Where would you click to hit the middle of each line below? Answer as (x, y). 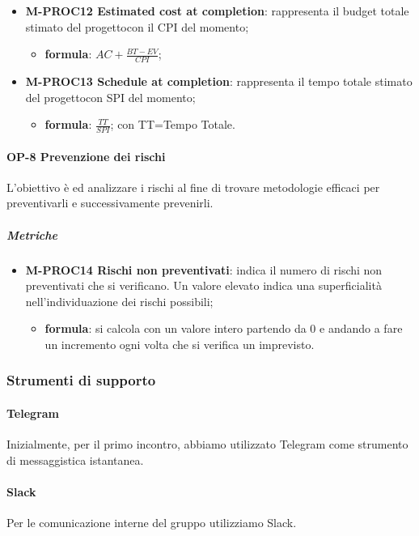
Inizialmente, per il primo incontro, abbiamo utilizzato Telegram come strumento (207, 444)
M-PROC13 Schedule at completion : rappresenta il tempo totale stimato (219, 81)
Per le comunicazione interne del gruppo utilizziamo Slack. (152, 523)
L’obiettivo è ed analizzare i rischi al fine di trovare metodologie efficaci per (193, 187)
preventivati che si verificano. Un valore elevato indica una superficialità (203, 285)
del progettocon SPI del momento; (110, 97)
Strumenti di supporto (81, 380)
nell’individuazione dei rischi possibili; (119, 301)
